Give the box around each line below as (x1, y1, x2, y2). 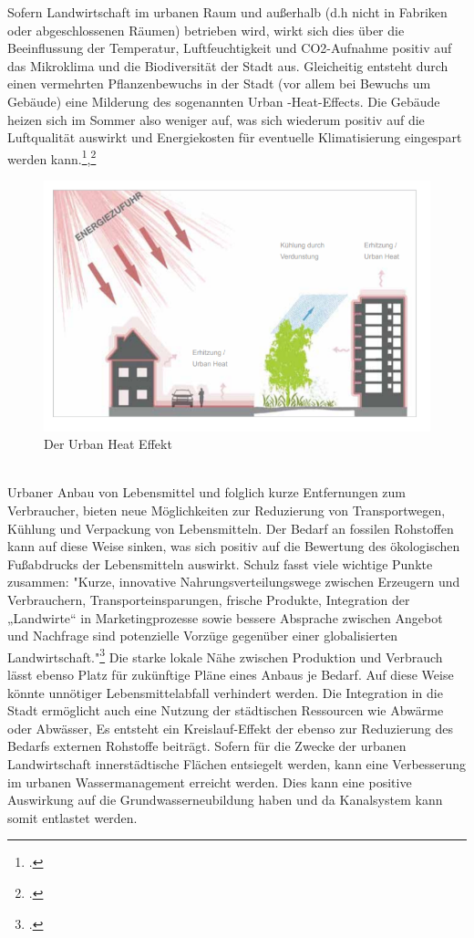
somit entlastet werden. (7, 808, 138, 827)
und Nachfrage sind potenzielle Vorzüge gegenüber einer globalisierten (7, 626, 398, 645)
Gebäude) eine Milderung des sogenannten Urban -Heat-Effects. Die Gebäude (7, 91, 440, 110)
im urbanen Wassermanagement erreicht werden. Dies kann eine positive (7, 772, 412, 791)
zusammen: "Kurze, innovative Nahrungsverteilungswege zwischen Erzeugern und (7, 572, 460, 591)
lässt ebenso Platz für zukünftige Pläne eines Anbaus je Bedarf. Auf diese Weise (7, 664, 454, 683)
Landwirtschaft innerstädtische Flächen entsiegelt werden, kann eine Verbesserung (7, 754, 467, 773)
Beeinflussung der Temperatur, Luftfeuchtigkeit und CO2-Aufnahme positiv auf (7, 38, 452, 57)
